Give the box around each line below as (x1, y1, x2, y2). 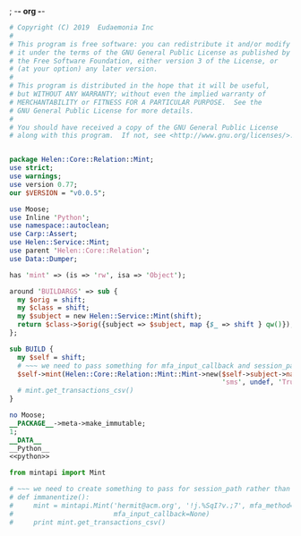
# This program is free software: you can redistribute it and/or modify (9, 39, 291, 48)
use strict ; (9, 164, 54, 173)
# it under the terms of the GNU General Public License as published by (9, 47, 291, 57)
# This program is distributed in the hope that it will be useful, (9, 81, 271, 90)
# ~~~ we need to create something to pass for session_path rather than (9, 485, 291, 494)
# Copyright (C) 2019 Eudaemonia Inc (9, 23, 154, 32)
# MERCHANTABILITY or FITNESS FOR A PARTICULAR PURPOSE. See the (9, 98, 262, 106)
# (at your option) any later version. (9, 64, 159, 73)
